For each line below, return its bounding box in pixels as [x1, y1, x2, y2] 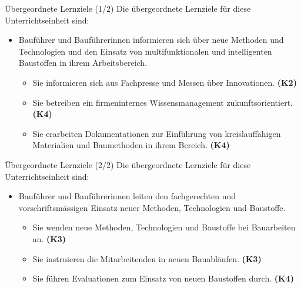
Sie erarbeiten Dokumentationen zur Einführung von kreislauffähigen [32, 127, 281, 139]
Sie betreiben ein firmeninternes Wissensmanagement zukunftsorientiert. [32, 96, 293, 108]
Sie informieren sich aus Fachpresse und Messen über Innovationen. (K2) [32, 76, 297, 88]
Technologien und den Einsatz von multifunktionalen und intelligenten [18, 45, 272, 57]
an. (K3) [32, 232, 66, 245]
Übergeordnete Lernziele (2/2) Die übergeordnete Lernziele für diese [5, 158, 251, 170]
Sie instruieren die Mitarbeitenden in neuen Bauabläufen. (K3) [32, 252, 262, 264]
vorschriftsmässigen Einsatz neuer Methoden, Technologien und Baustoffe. [18, 201, 286, 213]
